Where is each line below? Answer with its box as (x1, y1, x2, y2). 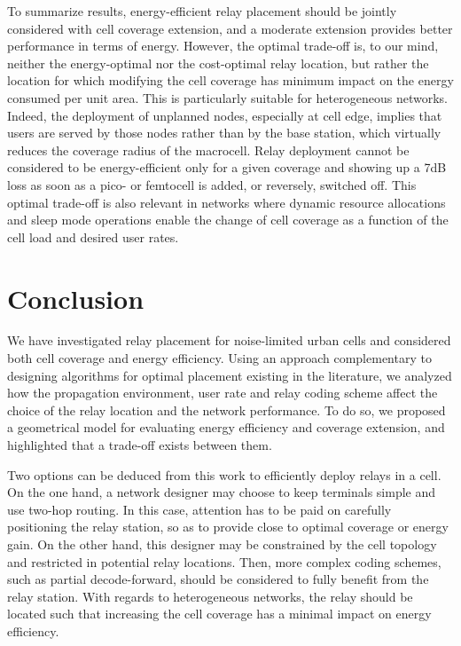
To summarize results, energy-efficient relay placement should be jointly (7, 2, 397, 20)
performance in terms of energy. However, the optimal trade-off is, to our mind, (7, 36, 439, 55)
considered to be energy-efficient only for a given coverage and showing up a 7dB (7, 158, 447, 177)
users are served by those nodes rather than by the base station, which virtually (7, 123, 441, 142)
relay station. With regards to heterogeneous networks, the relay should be (7, 587, 413, 605)
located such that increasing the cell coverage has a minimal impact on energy (7, 604, 432, 623)
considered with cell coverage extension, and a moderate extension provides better (7, 19, 453, 37)
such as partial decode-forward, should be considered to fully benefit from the (7, 570, 429, 588)
